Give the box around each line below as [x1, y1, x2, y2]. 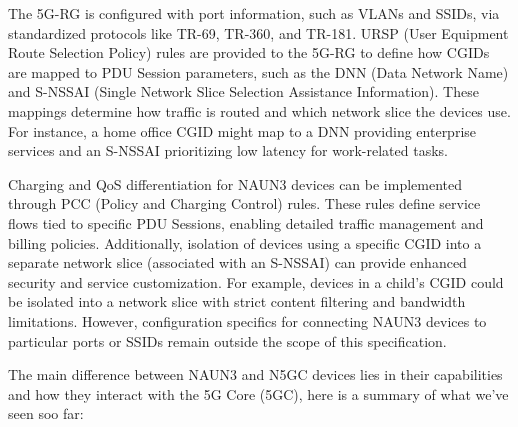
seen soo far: [8, 403, 84, 424]
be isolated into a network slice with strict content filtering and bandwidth [8, 291, 466, 312]
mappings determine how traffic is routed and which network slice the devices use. [8, 100, 511, 121]
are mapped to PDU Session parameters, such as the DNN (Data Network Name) [8, 61, 509, 82]
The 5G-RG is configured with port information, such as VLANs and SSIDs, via [8, 3, 500, 23]
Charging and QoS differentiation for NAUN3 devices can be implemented [8, 173, 463, 194]
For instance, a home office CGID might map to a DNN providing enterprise [8, 120, 477, 141]
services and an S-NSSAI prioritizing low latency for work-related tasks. [8, 140, 448, 161]
